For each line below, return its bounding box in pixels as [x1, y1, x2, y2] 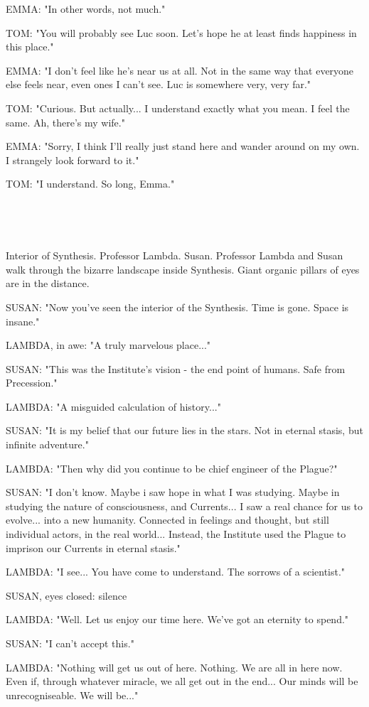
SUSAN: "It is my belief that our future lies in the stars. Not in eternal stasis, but [6, 423, 363, 438]
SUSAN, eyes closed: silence [6, 588, 127, 603]
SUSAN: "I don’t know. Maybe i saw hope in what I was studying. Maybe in [6, 485, 340, 500]
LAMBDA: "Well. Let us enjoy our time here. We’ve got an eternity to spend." [6, 612, 349, 627]
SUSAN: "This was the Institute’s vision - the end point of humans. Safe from [6, 361, 346, 376]
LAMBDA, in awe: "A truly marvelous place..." [6, 338, 211, 352]
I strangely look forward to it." [6, 152, 139, 167]
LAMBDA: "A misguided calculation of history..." [6, 399, 221, 414]
